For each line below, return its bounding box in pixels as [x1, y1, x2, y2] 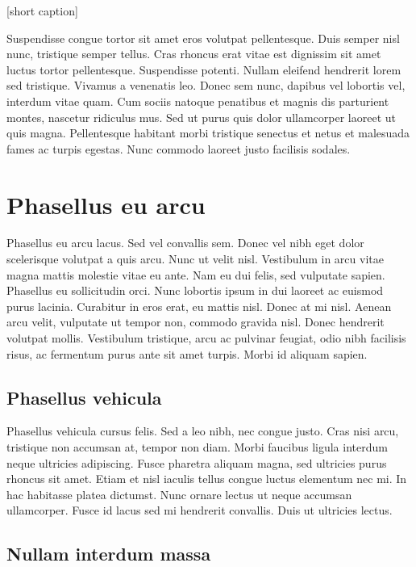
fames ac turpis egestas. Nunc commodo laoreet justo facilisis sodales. [6, 140, 351, 157]
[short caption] [6, 2, 78, 19]
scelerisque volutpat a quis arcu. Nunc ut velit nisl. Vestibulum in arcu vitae [6, 250, 384, 267]
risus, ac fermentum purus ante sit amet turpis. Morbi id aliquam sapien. [6, 345, 368, 362]
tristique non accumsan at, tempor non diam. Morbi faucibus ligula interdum [6, 439, 388, 456]
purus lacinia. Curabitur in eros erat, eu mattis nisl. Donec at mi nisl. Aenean [6, 297, 392, 314]
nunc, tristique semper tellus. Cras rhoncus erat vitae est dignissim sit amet [6, 45, 381, 62]
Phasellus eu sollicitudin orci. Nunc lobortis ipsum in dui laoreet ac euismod [6, 282, 384, 299]
